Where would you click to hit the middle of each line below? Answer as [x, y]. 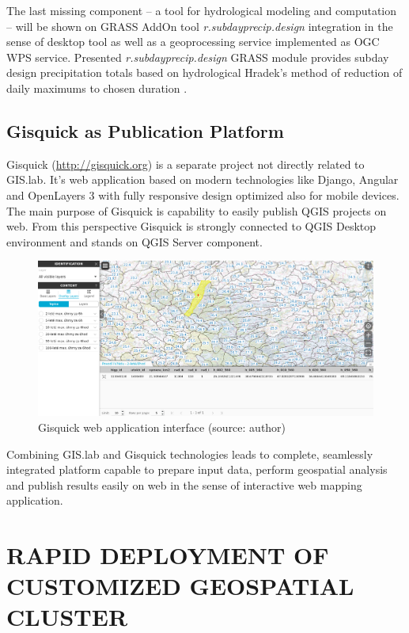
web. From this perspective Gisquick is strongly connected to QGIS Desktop [191, 226]
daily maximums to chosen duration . [97, 88]
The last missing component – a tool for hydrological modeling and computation [202, 10]
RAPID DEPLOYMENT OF [168, 555]
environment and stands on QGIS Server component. [134, 241]
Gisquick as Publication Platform [145, 130]
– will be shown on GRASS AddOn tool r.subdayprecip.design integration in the [200, 26]
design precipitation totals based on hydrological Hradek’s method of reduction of [204, 72]
